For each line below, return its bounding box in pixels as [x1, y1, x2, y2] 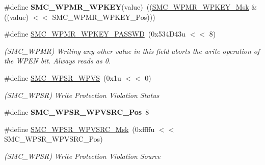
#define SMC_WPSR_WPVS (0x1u [4, 72, 121, 83]
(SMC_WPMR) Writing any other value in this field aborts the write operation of [4, 45, 260, 56]
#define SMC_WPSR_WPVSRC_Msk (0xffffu [4, 123, 155, 134]
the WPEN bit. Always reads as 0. [4, 55, 111, 66]
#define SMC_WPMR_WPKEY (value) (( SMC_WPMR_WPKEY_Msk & [4, 2, 257, 12]
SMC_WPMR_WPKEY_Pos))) [52, 11, 155, 22]
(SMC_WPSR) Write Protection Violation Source [4, 150, 161, 161]
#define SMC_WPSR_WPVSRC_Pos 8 [4, 107, 149, 117]
